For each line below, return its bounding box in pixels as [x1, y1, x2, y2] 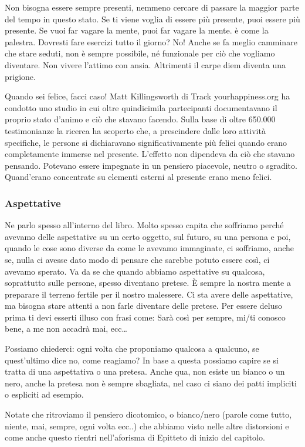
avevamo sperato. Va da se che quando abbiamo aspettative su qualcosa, [5, 265, 265, 277]
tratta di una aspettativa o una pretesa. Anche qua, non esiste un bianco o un [5, 365, 285, 378]
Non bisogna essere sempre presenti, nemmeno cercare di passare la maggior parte [5, 1, 299, 13]
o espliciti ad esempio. [5, 388, 84, 401]
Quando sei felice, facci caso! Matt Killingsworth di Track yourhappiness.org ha [5, 90, 290, 102]
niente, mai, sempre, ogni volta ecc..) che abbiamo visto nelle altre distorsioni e [5, 419, 289, 432]
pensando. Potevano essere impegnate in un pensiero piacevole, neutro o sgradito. [5, 159, 297, 171]
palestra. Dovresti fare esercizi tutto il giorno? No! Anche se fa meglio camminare [5, 35, 297, 48]
